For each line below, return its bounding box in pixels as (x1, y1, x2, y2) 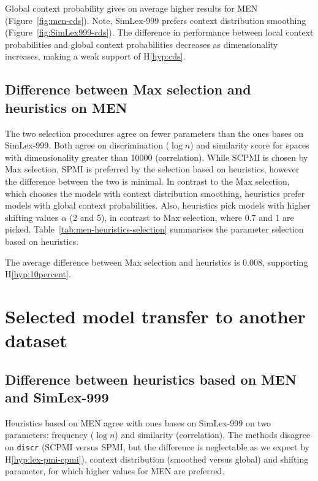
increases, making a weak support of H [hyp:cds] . (5, 50, 186, 63)
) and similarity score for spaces (190, 139, 309, 152)
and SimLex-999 (5, 388, 109, 407)
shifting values (5, 210, 59, 223)
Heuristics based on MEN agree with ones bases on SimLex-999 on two (5, 416, 271, 429)
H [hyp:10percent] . (5, 267, 71, 280)
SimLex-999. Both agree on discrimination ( (5, 139, 170, 152)
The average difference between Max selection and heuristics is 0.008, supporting (5, 255, 308, 268)
